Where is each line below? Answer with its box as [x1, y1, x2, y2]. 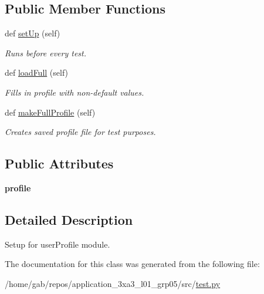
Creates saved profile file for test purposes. [5, 126, 156, 138]
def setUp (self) [5, 27, 60, 39]
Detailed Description [5, 210, 133, 228]
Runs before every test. [5, 46, 87, 59]
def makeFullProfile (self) [5, 106, 96, 118]
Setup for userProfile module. [5, 238, 110, 250]
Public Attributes [5, 154, 114, 173]
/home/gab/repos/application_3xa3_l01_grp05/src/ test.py [5, 277, 221, 289]
